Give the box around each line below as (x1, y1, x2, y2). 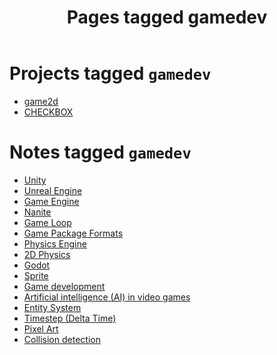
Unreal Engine (23, 184, 83, 196)
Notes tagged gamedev (9, 141, 192, 164)
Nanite (23, 206, 52, 218)
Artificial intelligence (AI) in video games (23, 291, 191, 303)
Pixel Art (23, 322, 59, 335)
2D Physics (23, 248, 71, 260)
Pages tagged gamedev (66, 6, 268, 29)
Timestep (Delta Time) (23, 312, 117, 324)
